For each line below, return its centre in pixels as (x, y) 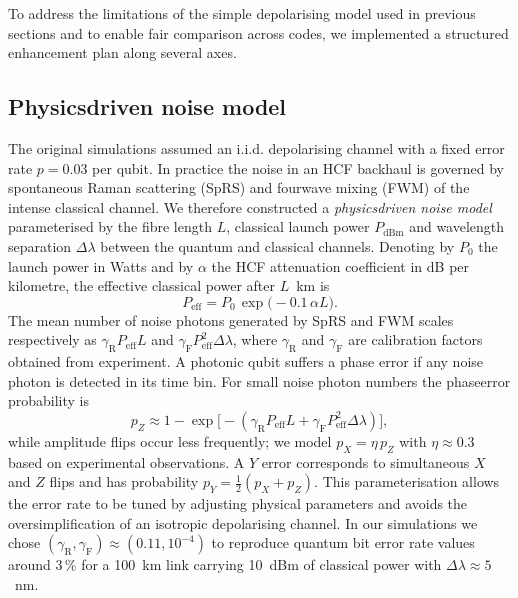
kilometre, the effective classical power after (141, 285)
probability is (49, 400)
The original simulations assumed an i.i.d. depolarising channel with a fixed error (256, 147)
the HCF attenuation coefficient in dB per (340, 265)
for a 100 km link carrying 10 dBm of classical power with (261, 564)
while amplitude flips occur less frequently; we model (170, 440)
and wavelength (457, 226)
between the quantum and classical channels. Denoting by (277, 245)
